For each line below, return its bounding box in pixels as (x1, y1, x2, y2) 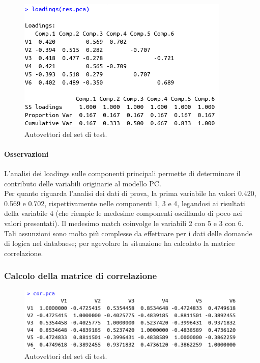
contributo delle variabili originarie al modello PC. (4, 178, 161, 188)
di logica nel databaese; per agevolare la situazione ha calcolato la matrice (4, 238, 235, 248)
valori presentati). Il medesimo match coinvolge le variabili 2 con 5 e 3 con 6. (4, 217, 244, 228)
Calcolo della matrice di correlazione (4, 269, 157, 282)
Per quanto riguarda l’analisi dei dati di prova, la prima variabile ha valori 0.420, (4, 188, 256, 199)
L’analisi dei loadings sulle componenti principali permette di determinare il (4, 167, 241, 178)
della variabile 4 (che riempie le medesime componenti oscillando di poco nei (4, 208, 242, 218)
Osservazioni (4, 148, 49, 159)
